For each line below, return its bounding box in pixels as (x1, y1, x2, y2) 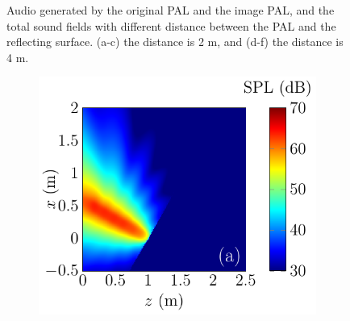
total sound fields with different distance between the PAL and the (6, 17, 336, 34)
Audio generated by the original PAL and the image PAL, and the (6, 2, 335, 18)
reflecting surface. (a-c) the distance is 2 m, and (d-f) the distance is (6, 33, 344, 50)
